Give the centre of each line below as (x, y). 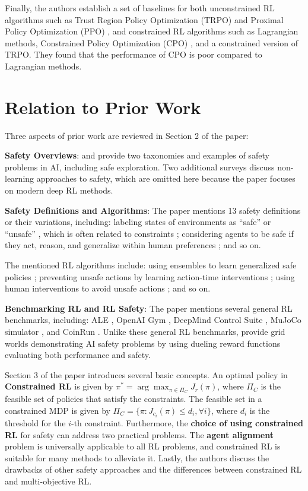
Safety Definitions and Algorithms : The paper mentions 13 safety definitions (153, 210)
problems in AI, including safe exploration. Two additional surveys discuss (140, 167)
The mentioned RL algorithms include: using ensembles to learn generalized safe (151, 265)
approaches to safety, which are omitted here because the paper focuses (166, 178)
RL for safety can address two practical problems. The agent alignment (139, 434)
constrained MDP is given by (58, 410)
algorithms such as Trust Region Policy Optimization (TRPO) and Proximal (144, 19)
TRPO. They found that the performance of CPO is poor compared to (134, 54)
